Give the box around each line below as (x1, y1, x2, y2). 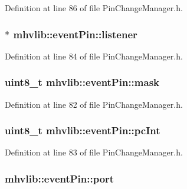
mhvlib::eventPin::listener (13, 26, 137, 41)
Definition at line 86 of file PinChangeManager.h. (5, 2, 183, 14)
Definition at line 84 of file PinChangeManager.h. (5, 49, 183, 62)
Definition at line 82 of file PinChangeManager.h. (5, 98, 183, 110)
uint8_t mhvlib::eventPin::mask (5, 75, 160, 89)
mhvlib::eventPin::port (5, 171, 114, 185)
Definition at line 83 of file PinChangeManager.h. (5, 146, 183, 158)
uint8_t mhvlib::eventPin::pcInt (5, 123, 160, 138)
